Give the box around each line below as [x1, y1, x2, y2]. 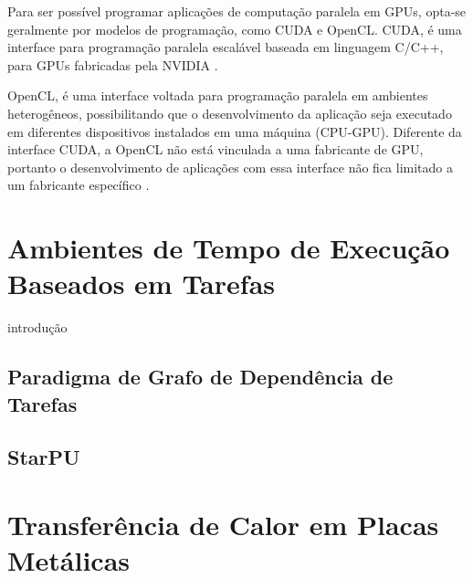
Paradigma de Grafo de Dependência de [7, 363, 394, 391]
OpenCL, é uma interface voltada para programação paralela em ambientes [7, 86, 428, 105]
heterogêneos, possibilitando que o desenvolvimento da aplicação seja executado [7, 103, 452, 122]
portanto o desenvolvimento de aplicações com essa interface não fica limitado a [7, 157, 453, 176]
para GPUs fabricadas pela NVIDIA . [7, 55, 218, 74]
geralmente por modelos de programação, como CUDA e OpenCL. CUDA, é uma [7, 19, 462, 38]
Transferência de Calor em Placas [7, 505, 439, 542]
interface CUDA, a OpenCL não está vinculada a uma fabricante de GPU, [7, 140, 424, 159]
